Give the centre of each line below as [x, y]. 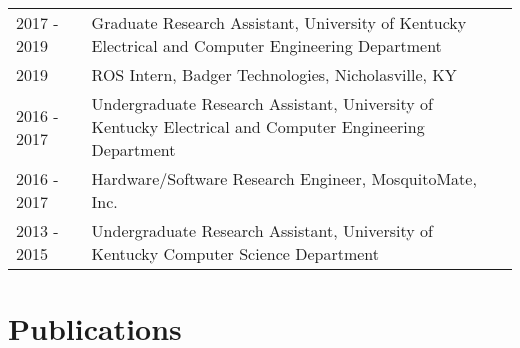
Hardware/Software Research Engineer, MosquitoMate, [284, 178]
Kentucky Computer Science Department [235, 253]
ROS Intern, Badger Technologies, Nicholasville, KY [274, 74]
